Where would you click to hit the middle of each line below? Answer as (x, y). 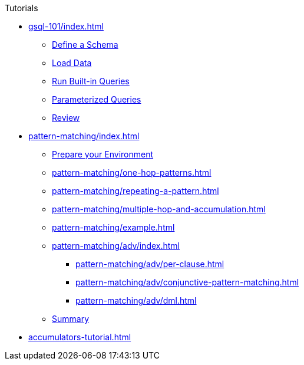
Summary (71, 319)
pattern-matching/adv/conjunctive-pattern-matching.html (187, 282)
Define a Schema (85, 45)
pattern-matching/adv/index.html (116, 246)
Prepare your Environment (103, 154)
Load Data (72, 63)
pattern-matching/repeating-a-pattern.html (136, 191)
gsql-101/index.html (66, 26)
